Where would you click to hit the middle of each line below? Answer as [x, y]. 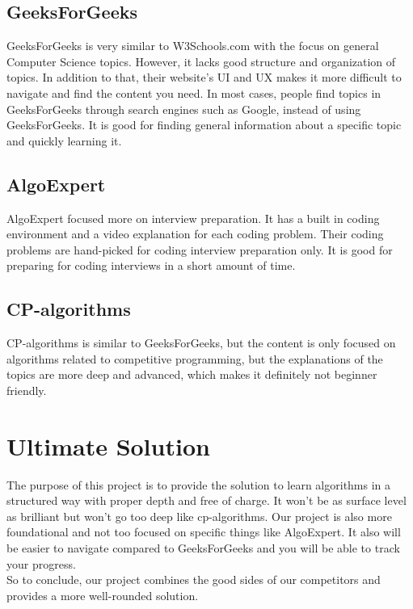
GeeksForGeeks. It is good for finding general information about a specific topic [204, 125]
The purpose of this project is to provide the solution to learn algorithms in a [199, 484]
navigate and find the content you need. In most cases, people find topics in [194, 92]
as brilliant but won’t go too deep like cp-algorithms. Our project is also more [199, 516]
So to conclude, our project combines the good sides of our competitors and [194, 580]
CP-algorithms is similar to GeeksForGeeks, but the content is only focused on [201, 343]
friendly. [27, 390]
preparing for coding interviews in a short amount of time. [151, 265]
